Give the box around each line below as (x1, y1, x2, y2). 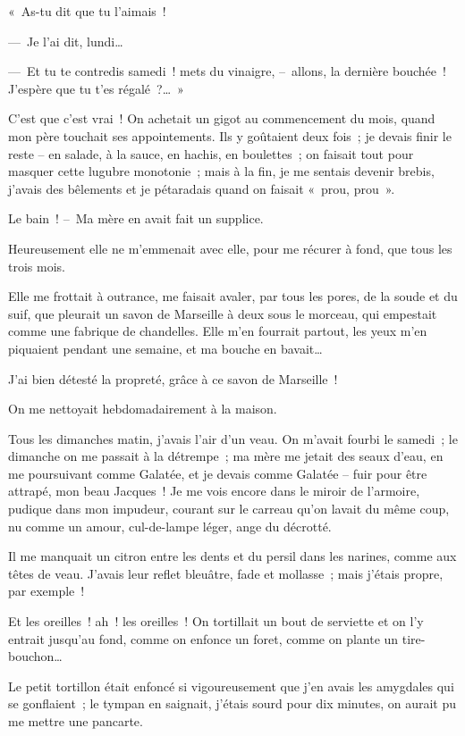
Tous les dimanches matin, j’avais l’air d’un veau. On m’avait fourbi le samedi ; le (8, 429, 458, 447)
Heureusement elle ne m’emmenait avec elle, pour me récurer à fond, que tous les (8, 238, 452, 257)
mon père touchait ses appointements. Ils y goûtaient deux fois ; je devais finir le (8, 126, 452, 145)
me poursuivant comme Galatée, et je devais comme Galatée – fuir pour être (8, 464, 427, 482)
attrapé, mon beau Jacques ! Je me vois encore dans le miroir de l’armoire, (8, 481, 420, 500)
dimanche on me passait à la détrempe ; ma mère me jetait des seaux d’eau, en (8, 447, 444, 465)
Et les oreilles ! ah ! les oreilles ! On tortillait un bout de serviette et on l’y (8, 612, 424, 631)
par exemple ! (8, 581, 85, 600)
